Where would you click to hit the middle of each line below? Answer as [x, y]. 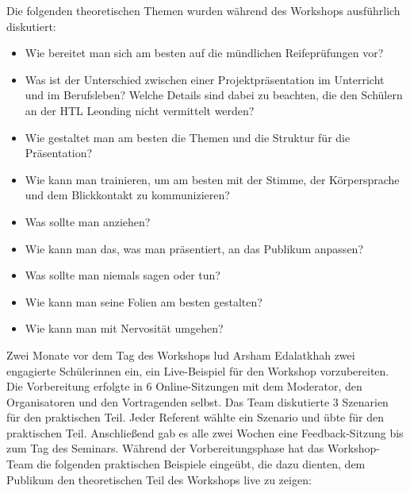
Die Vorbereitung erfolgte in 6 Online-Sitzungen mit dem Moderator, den [184, 386]
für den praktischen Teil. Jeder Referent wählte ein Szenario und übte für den [195, 417]
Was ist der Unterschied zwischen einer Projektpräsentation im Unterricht [205, 79]
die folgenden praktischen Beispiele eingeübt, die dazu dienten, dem [201, 464]
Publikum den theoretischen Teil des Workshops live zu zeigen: [159, 479]
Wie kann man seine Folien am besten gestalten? [144, 301]
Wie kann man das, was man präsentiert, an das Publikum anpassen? [194, 248]
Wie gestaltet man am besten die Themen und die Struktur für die [188, 137]
